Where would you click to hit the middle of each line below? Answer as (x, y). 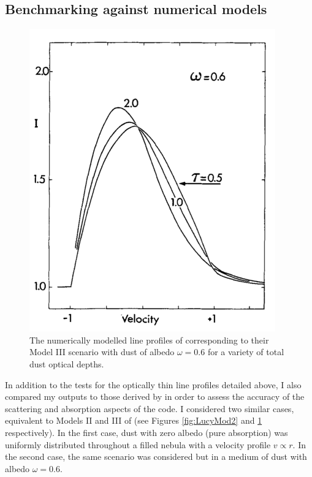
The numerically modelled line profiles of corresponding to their (149, 340)
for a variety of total (246, 352)
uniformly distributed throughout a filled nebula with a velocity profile (138, 444)
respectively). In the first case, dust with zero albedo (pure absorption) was (146, 432)
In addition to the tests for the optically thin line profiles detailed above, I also (153, 384)
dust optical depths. (67, 363)
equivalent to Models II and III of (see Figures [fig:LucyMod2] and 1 (134, 420)
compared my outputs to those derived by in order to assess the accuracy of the (155, 396)
